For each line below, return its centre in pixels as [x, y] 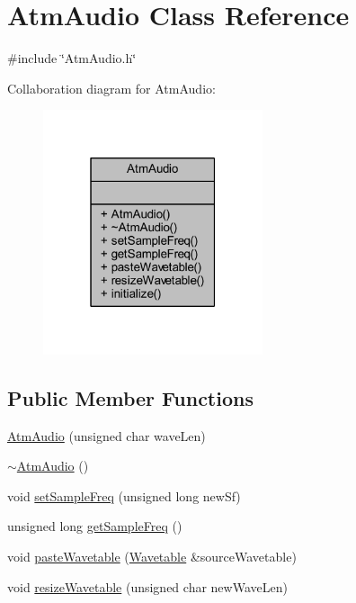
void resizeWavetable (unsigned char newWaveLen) [147, 586]
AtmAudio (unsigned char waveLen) [107, 435]
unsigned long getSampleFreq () [95, 526]
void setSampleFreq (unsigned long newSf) [124, 495]
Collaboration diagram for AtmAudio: [111, 88]
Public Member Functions [130, 397]
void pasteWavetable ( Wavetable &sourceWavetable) [152, 556]
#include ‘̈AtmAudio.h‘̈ [72, 58]
